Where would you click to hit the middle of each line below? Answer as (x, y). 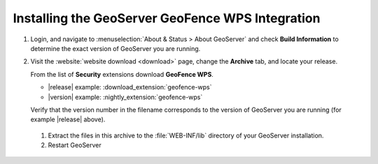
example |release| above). (68, 119)
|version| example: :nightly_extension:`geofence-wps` (125, 97)
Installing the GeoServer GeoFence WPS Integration (167, 18)
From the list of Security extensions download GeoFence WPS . (122, 74)
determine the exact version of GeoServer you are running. (115, 48)
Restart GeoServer (75, 145)
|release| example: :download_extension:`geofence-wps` (130, 87)
